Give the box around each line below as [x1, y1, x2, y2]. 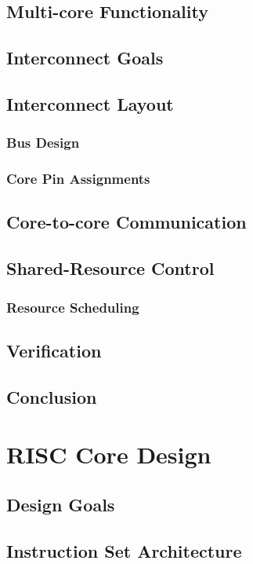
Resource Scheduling [6, 297, 139, 317]
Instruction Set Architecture [6, 538, 242, 562]
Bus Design [6, 133, 80, 152]
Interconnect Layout [6, 91, 174, 115]
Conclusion [6, 384, 97, 408]
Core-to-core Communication [6, 210, 247, 234]
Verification [6, 338, 102, 362]
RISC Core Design [6, 438, 211, 471]
